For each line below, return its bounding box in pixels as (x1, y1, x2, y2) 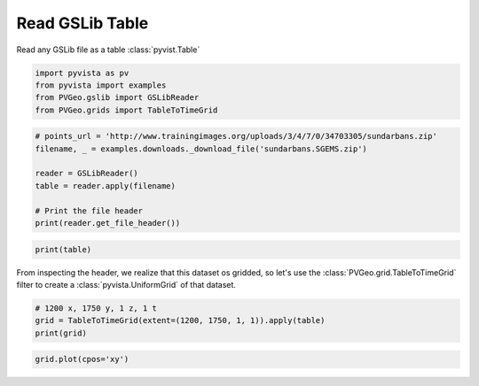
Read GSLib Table (16, 13, 149, 33)
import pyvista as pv (35, 67, 130, 78)
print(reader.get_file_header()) (35, 218, 181, 228)
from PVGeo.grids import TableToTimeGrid (35, 104, 218, 115)
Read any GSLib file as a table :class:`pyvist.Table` (16, 44, 200, 55)
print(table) (35, 244, 92, 254)
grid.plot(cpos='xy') (35, 354, 130, 365)
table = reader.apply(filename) (35, 181, 177, 190)
